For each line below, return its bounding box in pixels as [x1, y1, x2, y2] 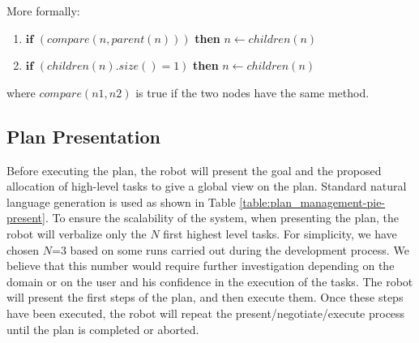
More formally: [6, 2, 80, 19]
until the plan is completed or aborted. [6, 320, 199, 337]
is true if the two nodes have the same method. [135, 84, 370, 101]
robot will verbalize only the [6, 225, 147, 242]
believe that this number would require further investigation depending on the [6, 257, 395, 274]
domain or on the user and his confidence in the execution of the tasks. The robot [6, 272, 413, 289]
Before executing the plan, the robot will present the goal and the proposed [6, 161, 382, 178]
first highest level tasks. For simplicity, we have [163, 225, 397, 242]
